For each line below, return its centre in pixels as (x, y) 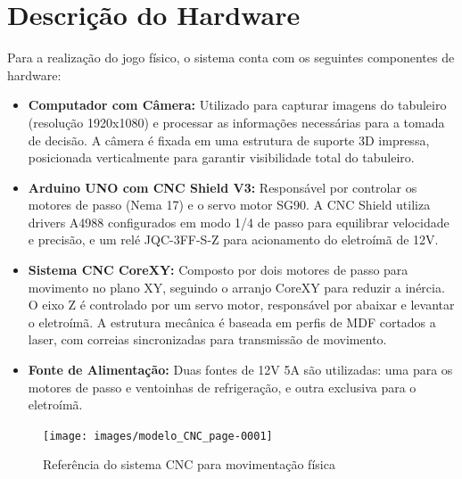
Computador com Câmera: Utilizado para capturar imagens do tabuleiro (237, 105)
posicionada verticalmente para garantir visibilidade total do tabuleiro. (221, 157)
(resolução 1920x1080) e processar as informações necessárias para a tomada (236, 122)
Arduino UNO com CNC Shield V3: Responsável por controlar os (223, 187)
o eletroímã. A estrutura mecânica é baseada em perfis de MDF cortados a (232, 322)
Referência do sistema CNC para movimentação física (189, 464)
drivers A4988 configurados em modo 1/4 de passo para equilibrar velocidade (239, 222)
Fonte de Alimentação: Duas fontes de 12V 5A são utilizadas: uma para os (240, 370)
